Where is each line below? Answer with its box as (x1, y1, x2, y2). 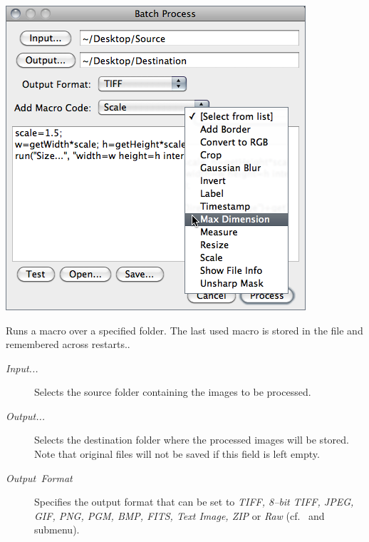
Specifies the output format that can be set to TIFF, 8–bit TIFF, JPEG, (34, 494, 354, 509)
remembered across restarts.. (6, 337, 130, 352)
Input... (6, 360, 38, 375)
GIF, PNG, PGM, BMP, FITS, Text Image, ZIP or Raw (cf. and (34, 508, 325, 523)
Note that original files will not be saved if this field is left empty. (34, 446, 320, 461)
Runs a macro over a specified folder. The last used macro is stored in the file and (6, 322, 363, 337)
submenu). (34, 522, 80, 537)
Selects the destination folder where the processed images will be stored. (34, 432, 349, 447)
